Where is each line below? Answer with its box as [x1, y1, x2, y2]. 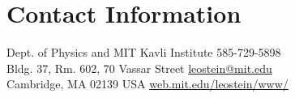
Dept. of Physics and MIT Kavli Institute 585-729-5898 [6, 44, 281, 61]
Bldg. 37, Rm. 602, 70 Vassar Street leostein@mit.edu [6, 59, 272, 76]
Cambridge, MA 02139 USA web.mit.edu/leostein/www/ [6, 75, 289, 92]
